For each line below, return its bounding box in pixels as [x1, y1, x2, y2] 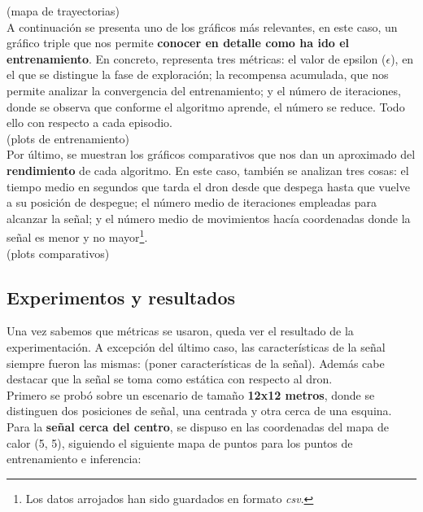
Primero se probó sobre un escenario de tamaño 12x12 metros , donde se [7, 386, 375, 403]
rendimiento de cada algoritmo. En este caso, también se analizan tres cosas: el [7, 161, 409, 178]
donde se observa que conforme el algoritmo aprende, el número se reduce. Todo [7, 98, 405, 115]
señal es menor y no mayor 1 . [7, 226, 148, 245]
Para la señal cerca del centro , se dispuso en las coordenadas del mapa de [7, 418, 389, 435]
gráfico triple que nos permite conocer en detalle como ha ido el [7, 34, 350, 51]
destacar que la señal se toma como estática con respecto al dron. [7, 370, 333, 387]
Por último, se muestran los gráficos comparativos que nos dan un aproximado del [7, 146, 416, 163]
